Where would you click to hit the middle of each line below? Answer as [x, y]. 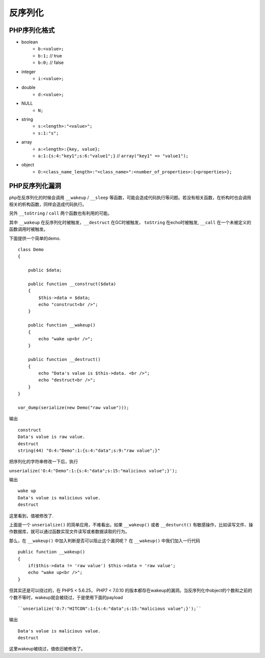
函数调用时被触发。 [28, 229]
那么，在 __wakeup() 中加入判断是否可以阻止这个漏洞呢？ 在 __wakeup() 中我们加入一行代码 [105, 541]
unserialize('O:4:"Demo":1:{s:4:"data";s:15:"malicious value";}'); [93, 471]
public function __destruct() [64, 359]
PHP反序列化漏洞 [35, 186]
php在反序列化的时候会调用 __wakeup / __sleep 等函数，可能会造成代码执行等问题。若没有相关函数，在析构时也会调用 [130, 197]
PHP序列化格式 [32, 30]
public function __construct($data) [72, 284]
